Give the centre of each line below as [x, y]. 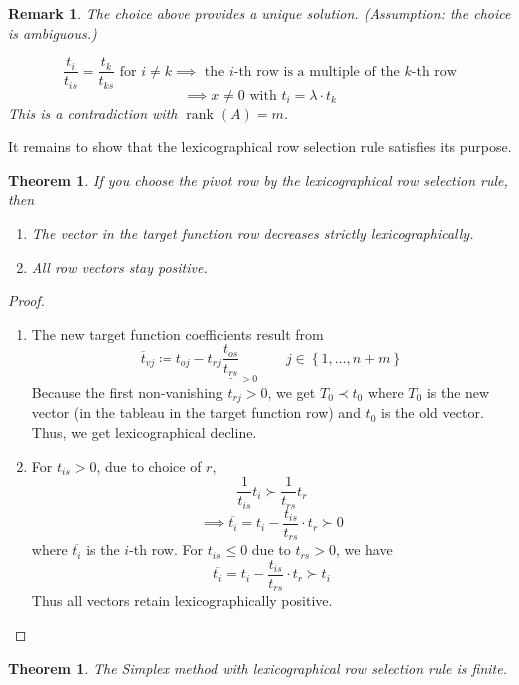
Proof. [26, 300]
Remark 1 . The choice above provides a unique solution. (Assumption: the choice [259, 13]
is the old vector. [432, 412]
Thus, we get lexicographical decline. [144, 432]
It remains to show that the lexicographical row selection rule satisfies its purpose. [260, 146]
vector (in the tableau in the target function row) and [196, 412]
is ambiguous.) [52, 32]
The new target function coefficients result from [177, 333]
